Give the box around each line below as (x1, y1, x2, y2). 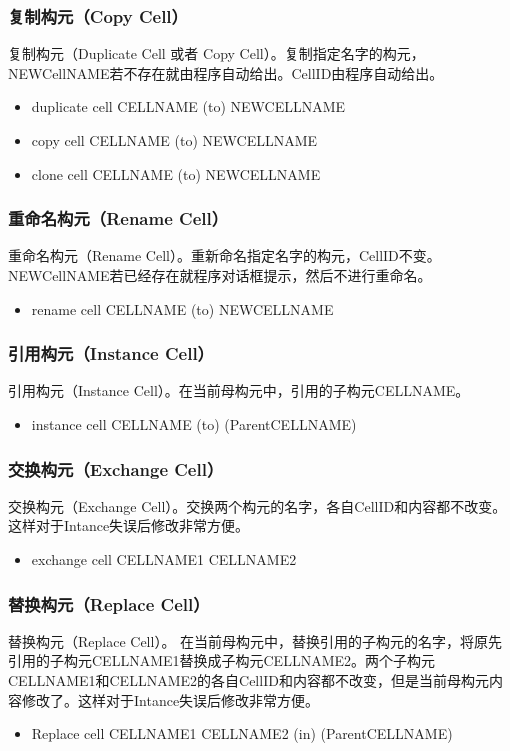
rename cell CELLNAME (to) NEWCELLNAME (31, 298, 334, 319)
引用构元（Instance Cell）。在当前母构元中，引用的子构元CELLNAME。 (8, 380, 470, 401)
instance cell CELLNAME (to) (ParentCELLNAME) (31, 414, 357, 434)
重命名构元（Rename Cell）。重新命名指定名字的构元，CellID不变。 (8, 245, 441, 266)
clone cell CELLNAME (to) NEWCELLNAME (31, 163, 321, 184)
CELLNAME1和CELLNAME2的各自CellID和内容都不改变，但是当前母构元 (8, 670, 489, 690)
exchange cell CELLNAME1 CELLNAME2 (31, 549, 297, 569)
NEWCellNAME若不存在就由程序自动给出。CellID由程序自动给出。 (8, 62, 444, 83)
